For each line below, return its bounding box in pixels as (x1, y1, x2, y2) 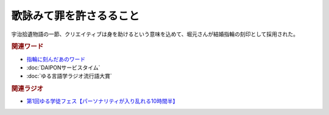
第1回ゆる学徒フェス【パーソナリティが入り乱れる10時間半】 (26, 97, 179, 105)
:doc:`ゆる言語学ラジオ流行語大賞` (26, 72, 112, 80)
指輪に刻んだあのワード (26, 55, 85, 63)
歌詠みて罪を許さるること (11, 9, 140, 23)
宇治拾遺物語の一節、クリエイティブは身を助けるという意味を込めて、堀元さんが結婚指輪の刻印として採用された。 (11, 30, 299, 38)
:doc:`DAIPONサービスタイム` (26, 64, 101, 71)
